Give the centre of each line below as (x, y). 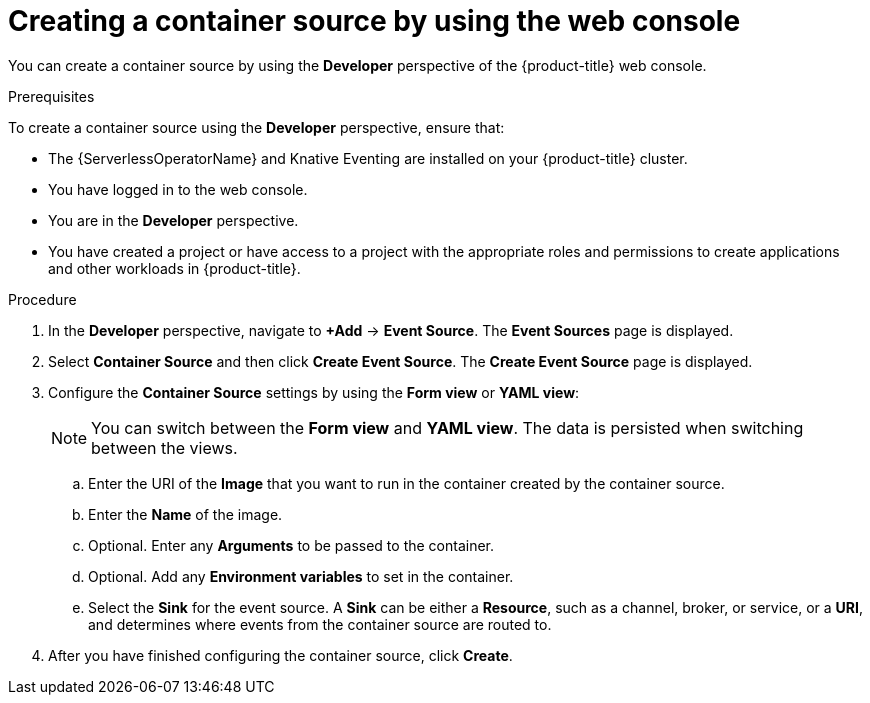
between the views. (164, 447)
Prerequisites (51, 96)
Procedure (42, 299)
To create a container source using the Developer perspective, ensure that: (256, 127)
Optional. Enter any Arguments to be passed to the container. (291, 545)
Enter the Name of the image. (185, 514)
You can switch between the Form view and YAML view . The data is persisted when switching (447, 427)
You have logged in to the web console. (178, 189)
